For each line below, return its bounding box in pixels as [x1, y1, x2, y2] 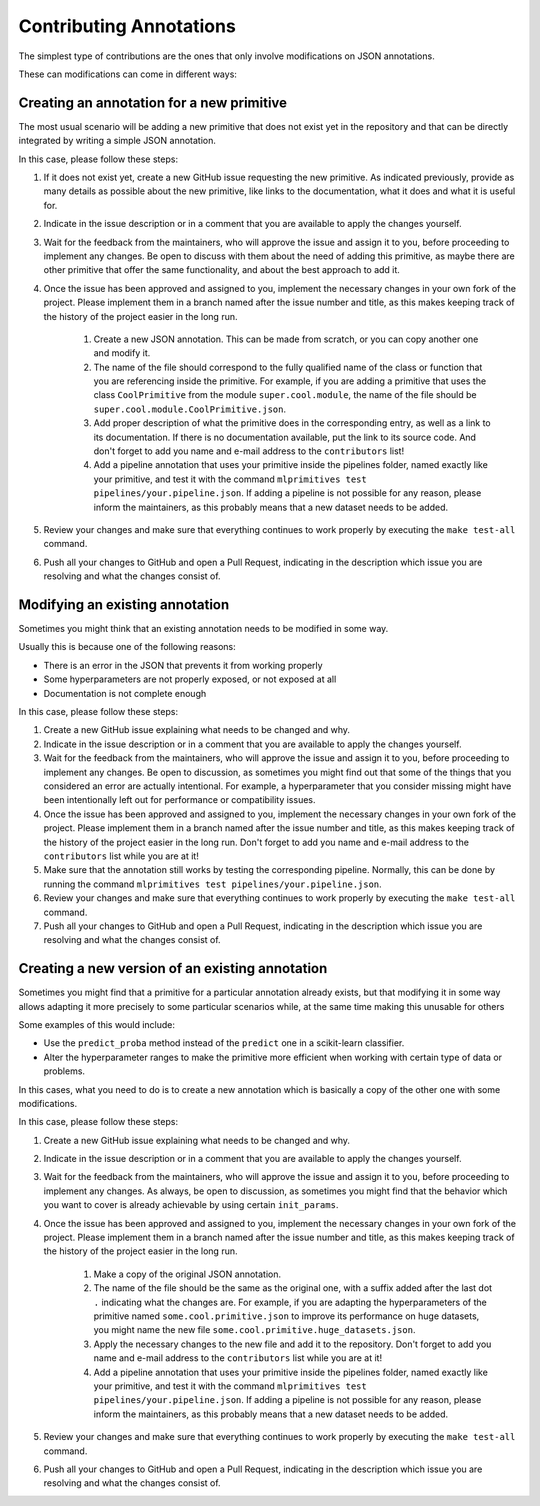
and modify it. [93, 347, 151, 359]
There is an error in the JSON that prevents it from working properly [43, 659, 324, 671]
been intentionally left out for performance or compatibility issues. [43, 794, 316, 806]
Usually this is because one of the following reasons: [18, 641, 237, 653]
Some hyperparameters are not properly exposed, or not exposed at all [43, 673, 337, 685]
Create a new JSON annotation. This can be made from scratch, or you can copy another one [93, 333, 479, 345]
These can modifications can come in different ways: [18, 68, 237, 80]
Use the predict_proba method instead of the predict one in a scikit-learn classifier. [43, 1037, 405, 1049]
